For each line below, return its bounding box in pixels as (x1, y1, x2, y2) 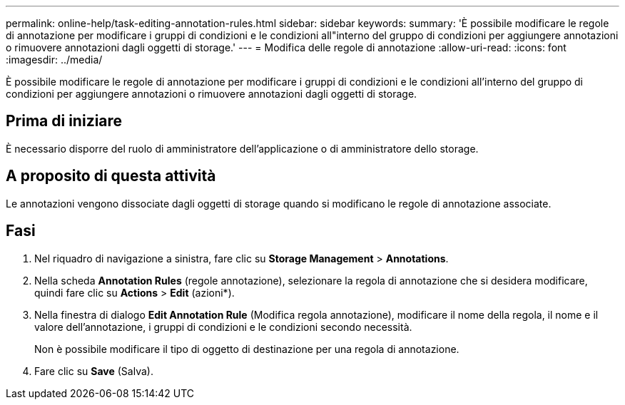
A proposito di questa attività (6, 167, 216, 185)
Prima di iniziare (6, 112, 123, 130)
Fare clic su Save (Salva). (34, 364, 153, 377)
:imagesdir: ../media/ (6, 53, 103, 66)
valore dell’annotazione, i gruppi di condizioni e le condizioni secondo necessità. (34, 320, 412, 333)
